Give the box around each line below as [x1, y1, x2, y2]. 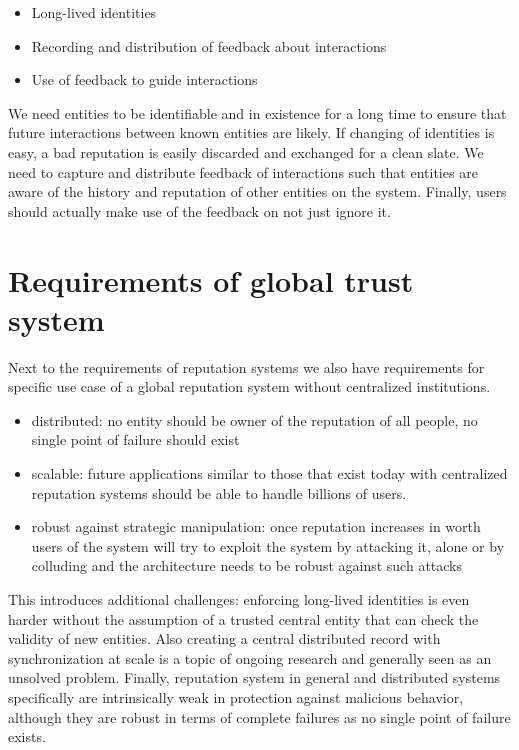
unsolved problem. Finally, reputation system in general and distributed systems [8, 667, 501, 688]
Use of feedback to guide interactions [31, 69, 258, 90]
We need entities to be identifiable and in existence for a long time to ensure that [8, 102, 507, 123]
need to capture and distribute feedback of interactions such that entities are [8, 161, 478, 182]
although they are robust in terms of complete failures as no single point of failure [8, 706, 511, 727]
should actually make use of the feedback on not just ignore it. [8, 200, 391, 221]
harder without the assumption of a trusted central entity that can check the [8, 608, 479, 629]
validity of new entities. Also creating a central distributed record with [8, 628, 441, 649]
